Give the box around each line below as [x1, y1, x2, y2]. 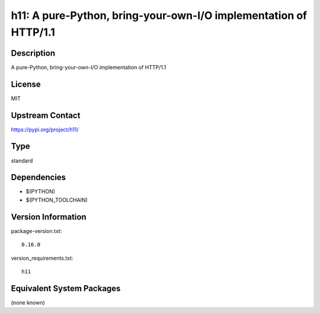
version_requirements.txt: [11, 254, 73, 261]
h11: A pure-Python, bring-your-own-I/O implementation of [11, 9, 308, 22]
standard [11, 157, 33, 164]
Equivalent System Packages [11, 283, 121, 293]
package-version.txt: [11, 227, 62, 234]
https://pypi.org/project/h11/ [11, 126, 79, 133]
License [11, 79, 41, 89]
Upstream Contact [11, 110, 81, 120]
